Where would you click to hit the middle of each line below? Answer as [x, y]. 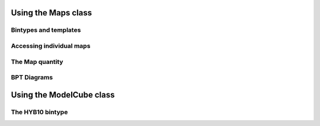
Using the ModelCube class [63, 95]
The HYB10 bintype [39, 112]
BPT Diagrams [32, 77]
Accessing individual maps [51, 46]
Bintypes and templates [46, 30]
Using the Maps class [51, 13]
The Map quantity [37, 62]
